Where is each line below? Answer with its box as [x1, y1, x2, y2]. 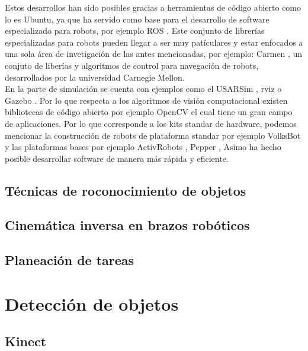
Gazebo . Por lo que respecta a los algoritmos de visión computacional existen [5, 94, 288, 106]
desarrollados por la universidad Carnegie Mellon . [5, 71, 185, 83]
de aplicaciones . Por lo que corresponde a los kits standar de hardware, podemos [5, 117, 297, 129]
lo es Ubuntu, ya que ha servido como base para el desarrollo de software [5, 12, 269, 25]
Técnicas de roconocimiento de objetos [5, 181, 246, 199]
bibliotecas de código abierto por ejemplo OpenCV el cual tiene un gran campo [5, 106, 293, 118]
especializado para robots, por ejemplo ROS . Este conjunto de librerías [5, 24, 265, 37]
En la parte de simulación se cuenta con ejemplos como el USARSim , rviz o [5, 82, 282, 95]
